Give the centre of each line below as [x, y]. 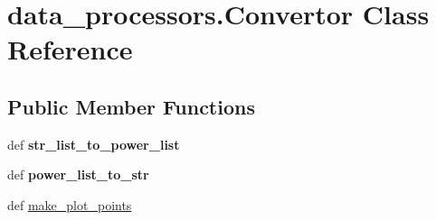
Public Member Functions [131, 106]
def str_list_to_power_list [94, 144]
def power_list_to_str [78, 174]
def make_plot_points [70, 204]
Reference [70, 49]
